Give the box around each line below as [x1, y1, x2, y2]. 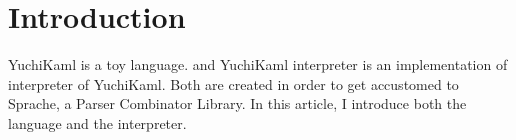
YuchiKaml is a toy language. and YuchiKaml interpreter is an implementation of [8, 54, 508, 75]
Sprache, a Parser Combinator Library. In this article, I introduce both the [8, 93, 467, 114]
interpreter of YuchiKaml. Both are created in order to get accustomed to [8, 73, 459, 94]
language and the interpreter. [8, 112, 187, 133]
